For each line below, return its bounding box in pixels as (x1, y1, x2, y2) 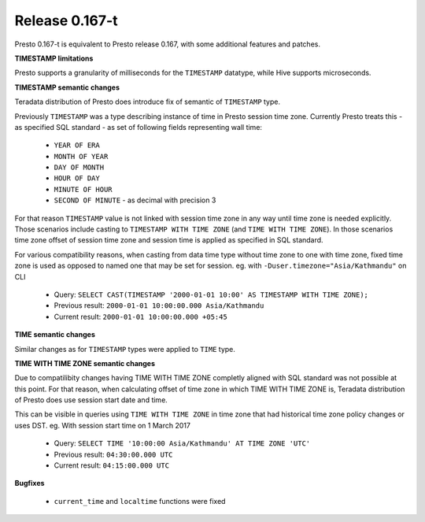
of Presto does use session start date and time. (14, 395, 168, 405)
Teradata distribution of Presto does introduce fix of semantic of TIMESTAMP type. (14, 97, 281, 106)
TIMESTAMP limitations (14, 54, 94, 63)
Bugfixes (14, 479, 45, 488)
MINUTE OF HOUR (54, 185, 113, 194)
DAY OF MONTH (54, 163, 105, 172)
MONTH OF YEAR (54, 152, 109, 161)
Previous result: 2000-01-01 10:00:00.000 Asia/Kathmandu (54, 301, 264, 310)
